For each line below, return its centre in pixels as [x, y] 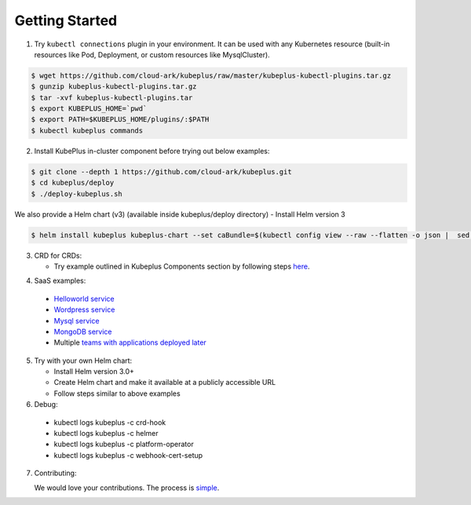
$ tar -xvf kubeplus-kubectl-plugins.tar [112, 97]
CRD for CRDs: [58, 255]
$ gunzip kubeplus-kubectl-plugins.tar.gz [114, 87]
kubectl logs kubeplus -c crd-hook [110, 422]
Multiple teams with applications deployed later [130, 342]
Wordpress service [84, 309]
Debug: [46, 404]
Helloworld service [84, 298]
